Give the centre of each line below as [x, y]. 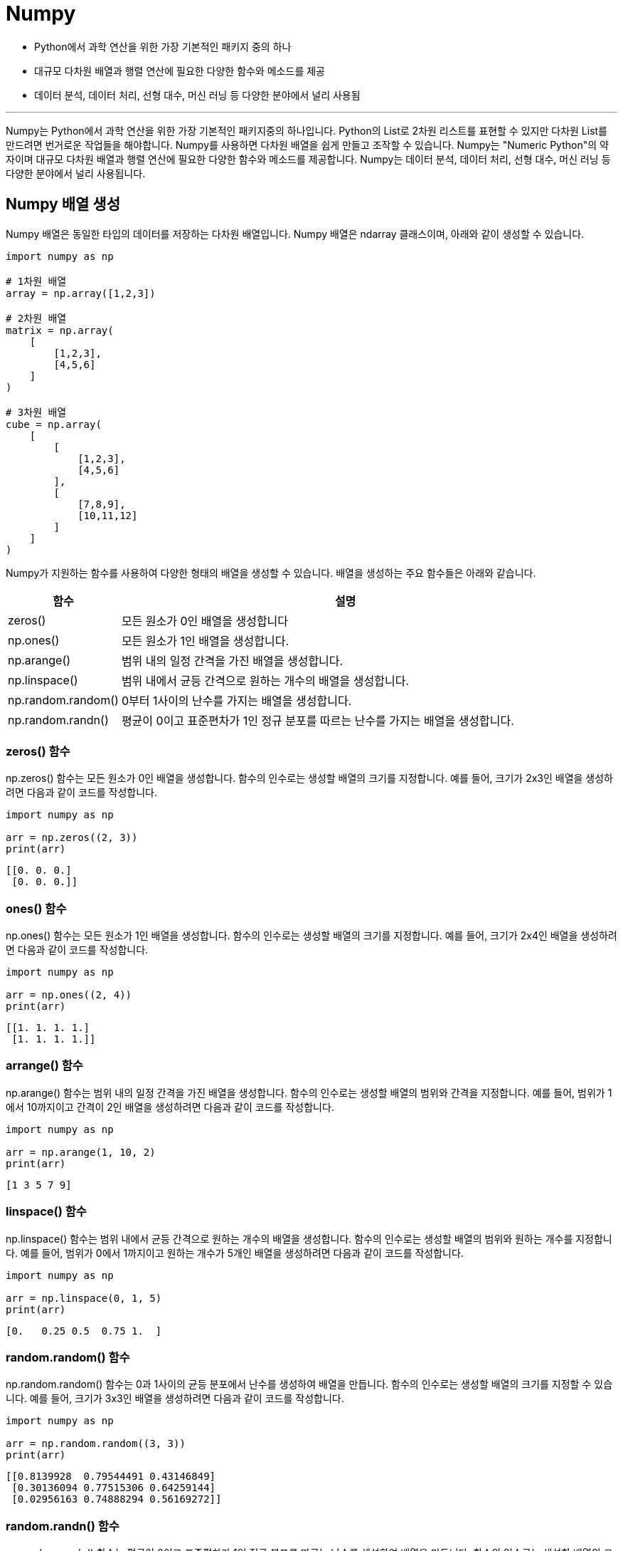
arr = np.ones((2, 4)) [69, 995]
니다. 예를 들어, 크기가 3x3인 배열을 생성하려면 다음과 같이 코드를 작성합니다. [175, 1399]
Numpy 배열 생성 [63, 204]
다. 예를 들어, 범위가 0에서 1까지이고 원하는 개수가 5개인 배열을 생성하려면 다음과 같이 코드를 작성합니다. [235, 1253]
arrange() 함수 [44, 1066]
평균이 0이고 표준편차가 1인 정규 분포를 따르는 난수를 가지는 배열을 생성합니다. [318, 720]
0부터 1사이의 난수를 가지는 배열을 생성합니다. [236, 700]
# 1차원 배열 [36, 281]
